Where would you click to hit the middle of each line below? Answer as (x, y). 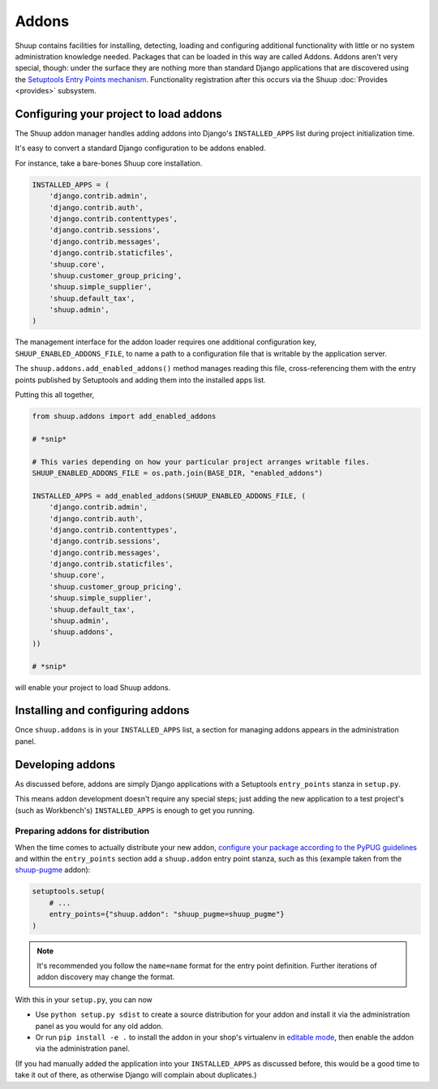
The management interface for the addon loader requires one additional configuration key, (166, 342)
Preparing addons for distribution (82, 831)
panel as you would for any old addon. (99, 1026)
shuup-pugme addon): (53, 870)
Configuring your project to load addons (118, 114)
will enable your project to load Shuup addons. (92, 687)
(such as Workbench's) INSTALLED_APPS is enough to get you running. (135, 810)
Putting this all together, (55, 395)
